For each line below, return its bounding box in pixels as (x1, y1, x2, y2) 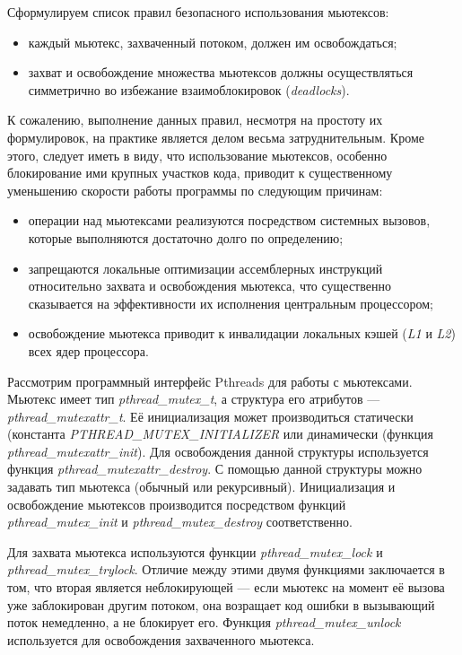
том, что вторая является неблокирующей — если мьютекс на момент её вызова (7, 578, 445, 597)
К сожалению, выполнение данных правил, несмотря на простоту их (7, 110, 383, 129)
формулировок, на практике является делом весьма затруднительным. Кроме (7, 127, 424, 146)
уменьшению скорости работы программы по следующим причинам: (7, 180, 383, 199)
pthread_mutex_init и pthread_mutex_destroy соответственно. (7, 512, 353, 531)
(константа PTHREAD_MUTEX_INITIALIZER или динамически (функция (7, 424, 433, 443)
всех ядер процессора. (28, 341, 149, 360)
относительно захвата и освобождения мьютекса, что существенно (28, 276, 391, 295)
